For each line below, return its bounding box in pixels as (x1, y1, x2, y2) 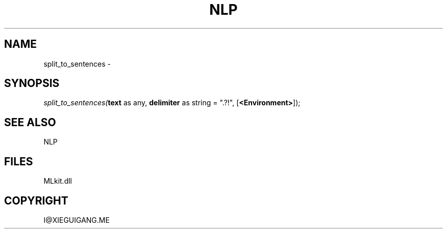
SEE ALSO (4, 115, 56, 129)
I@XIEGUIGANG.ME (43, 215, 110, 224)
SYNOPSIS (4, 77, 60, 90)
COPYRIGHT (4, 194, 68, 207)
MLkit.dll (43, 177, 72, 186)
